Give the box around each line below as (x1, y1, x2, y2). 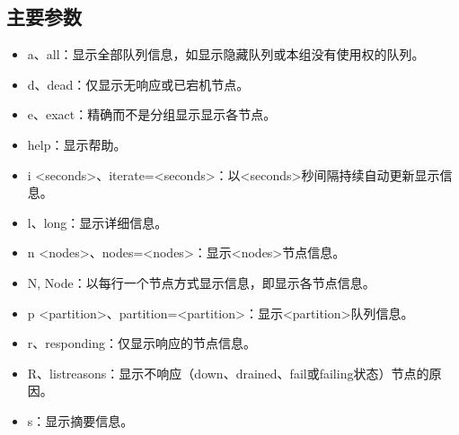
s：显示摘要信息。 (27, 411, 134, 430)
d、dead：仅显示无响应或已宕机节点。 (27, 74, 250, 93)
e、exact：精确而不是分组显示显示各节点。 (27, 105, 277, 124)
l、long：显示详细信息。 (27, 213, 168, 231)
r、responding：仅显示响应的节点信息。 (27, 334, 256, 352)
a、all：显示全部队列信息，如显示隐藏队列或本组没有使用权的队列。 (27, 45, 425, 64)
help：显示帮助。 (27, 135, 127, 153)
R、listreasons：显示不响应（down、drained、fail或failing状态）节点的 (27, 363, 429, 382)
